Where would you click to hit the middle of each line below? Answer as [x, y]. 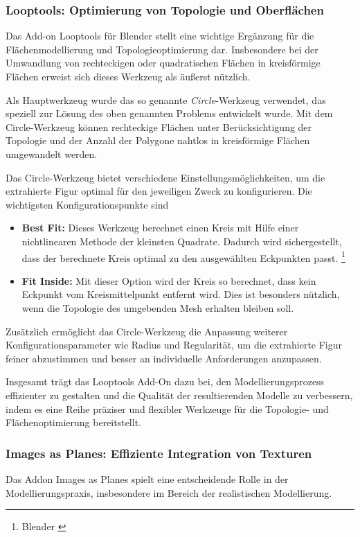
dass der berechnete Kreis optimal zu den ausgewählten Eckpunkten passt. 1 [183, 256]
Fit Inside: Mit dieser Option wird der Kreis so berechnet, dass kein [169, 280]
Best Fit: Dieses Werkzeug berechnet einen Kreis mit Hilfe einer [160, 228]
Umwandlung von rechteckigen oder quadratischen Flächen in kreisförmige [163, 63]
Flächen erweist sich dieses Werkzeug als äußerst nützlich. [128, 76]
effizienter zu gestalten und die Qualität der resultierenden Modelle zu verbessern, [179, 395]
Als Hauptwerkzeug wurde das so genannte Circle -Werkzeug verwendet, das [166, 99]
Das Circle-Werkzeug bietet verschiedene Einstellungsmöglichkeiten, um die [165, 177]
